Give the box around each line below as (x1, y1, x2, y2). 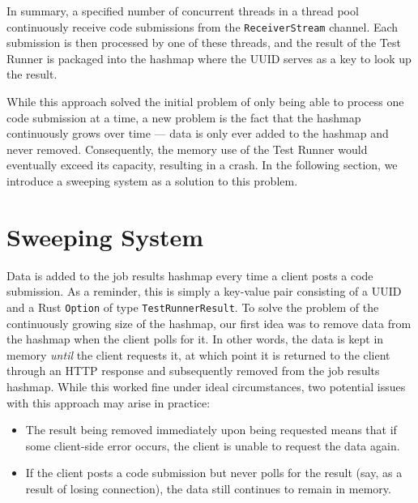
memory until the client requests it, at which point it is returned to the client (6, 346, 390, 363)
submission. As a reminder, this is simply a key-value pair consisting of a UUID (6, 283, 402, 300)
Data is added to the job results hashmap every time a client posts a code (6, 266, 373, 283)
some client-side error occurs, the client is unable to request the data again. (25, 437, 400, 454)
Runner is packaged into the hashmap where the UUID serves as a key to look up (6, 49, 412, 66)
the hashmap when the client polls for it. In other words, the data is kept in (6, 330, 384, 347)
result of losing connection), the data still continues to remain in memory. (25, 480, 391, 497)
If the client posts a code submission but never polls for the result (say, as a (25, 464, 403, 481)
